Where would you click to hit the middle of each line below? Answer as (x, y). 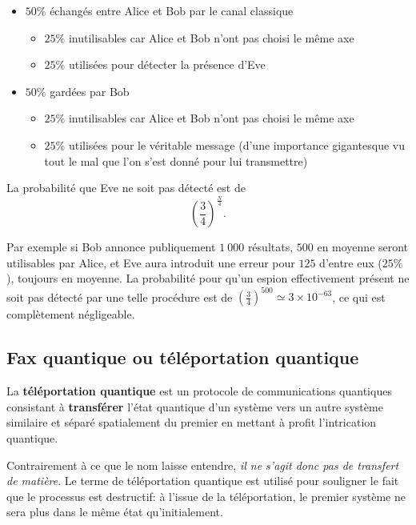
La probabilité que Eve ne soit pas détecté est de (126, 188)
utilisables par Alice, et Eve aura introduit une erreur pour (151, 262)
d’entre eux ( (351, 262)
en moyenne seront (363, 247)
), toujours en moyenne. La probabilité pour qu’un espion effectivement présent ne (208, 278)
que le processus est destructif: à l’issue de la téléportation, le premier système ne (206, 496)
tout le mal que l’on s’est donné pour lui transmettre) (176, 160)
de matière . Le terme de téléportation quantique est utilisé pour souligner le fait (203, 481)
